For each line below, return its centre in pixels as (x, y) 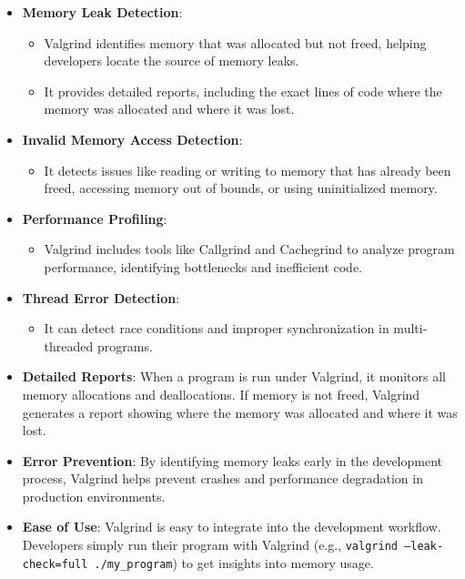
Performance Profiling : (95, 218)
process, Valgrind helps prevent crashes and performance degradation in (222, 478)
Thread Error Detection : (101, 297)
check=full (55, 564)
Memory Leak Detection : (102, 12)
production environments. (94, 496)
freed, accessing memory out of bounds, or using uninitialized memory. (241, 188)
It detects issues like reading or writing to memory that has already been (248, 170)
